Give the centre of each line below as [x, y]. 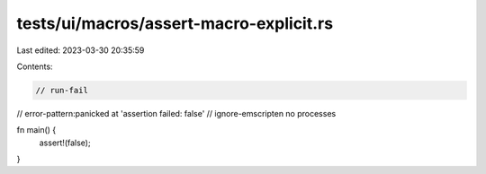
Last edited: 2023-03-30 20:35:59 [81, 50]
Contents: [35, 66]
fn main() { [36, 130]
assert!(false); [65, 143]
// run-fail [62, 90]
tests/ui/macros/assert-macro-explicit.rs [175, 23]
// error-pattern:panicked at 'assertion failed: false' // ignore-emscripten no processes [176, 113]
